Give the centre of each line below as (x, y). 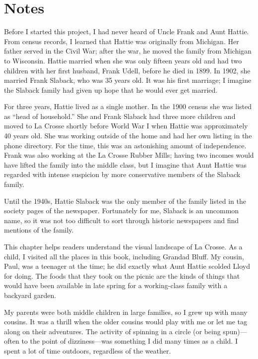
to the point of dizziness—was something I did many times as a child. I (129, 341)
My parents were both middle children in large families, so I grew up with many (126, 312)
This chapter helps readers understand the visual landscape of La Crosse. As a (123, 246)
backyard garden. (30, 295)
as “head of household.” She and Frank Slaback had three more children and (120, 116)
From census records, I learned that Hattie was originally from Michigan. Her (122, 41)
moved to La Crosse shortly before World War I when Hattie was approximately (126, 126)
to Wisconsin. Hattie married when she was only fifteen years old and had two (123, 60)
